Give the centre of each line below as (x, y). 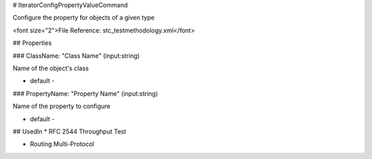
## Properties (32, 43)
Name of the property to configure (62, 106)
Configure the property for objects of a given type (84, 18)
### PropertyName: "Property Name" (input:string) (85, 94)
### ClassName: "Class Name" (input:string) (76, 56)
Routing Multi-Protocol (62, 144)
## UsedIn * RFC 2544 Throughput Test (70, 131)
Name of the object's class (51, 68)
